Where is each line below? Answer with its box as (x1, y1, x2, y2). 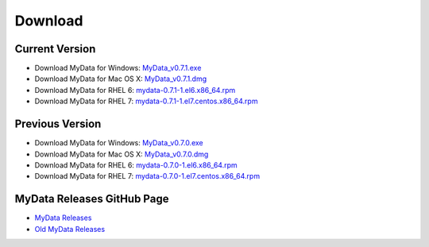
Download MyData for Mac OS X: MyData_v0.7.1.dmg (34, 74, 207, 83)
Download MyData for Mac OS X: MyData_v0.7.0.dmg (34, 149, 209, 159)
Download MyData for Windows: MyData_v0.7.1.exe (34, 64, 202, 73)
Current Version (14, 42, 96, 56)
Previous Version (14, 118, 102, 131)
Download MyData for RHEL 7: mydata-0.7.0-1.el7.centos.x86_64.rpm (34, 172, 261, 181)
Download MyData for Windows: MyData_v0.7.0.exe (34, 138, 203, 148)
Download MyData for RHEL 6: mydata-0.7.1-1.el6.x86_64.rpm (34, 85, 236, 95)
